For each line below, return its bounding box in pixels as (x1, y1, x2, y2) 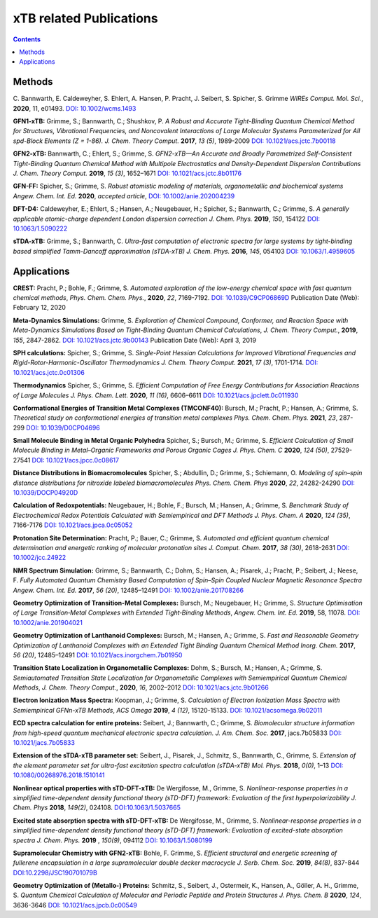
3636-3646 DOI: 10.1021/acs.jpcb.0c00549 (13, 900, 138, 909)
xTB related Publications (13, 11, 158, 26)
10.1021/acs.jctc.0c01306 (13, 368, 85, 376)
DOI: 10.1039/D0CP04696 (25, 423, 101, 432)
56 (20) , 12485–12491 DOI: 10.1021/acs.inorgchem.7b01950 (13, 650, 183, 659)
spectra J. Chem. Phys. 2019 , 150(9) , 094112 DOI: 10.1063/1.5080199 (13, 836, 213, 844)
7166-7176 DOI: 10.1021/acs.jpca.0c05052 (13, 521, 133, 529)
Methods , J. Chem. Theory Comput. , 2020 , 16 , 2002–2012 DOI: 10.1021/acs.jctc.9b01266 (13, 683, 269, 692)
